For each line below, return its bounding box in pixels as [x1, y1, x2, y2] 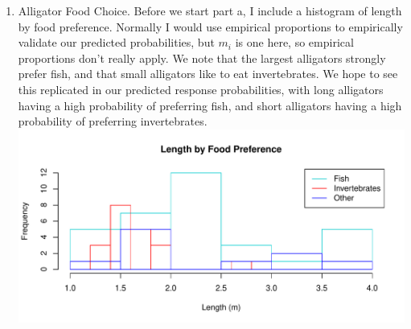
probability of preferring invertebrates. [18, 113, 208, 130]
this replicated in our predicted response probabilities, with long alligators [18, 80, 384, 97]
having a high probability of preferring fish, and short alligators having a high [18, 97, 402, 113]
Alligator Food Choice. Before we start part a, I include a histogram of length [18, 2, 402, 19]
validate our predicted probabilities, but [18, 34, 215, 51]
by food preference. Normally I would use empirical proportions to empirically [18, 18, 403, 35]
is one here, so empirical [235, 34, 354, 51]
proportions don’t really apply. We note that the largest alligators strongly [18, 49, 386, 66]
